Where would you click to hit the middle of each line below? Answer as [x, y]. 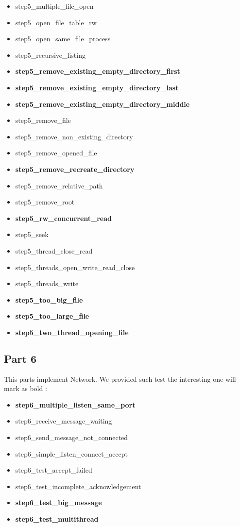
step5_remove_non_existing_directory [74, 136]
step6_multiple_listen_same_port [75, 404]
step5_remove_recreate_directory [75, 169]
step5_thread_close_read [54, 250]
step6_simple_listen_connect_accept [72, 453]
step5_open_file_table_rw [56, 22]
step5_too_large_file [52, 316]
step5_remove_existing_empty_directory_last [97, 87]
